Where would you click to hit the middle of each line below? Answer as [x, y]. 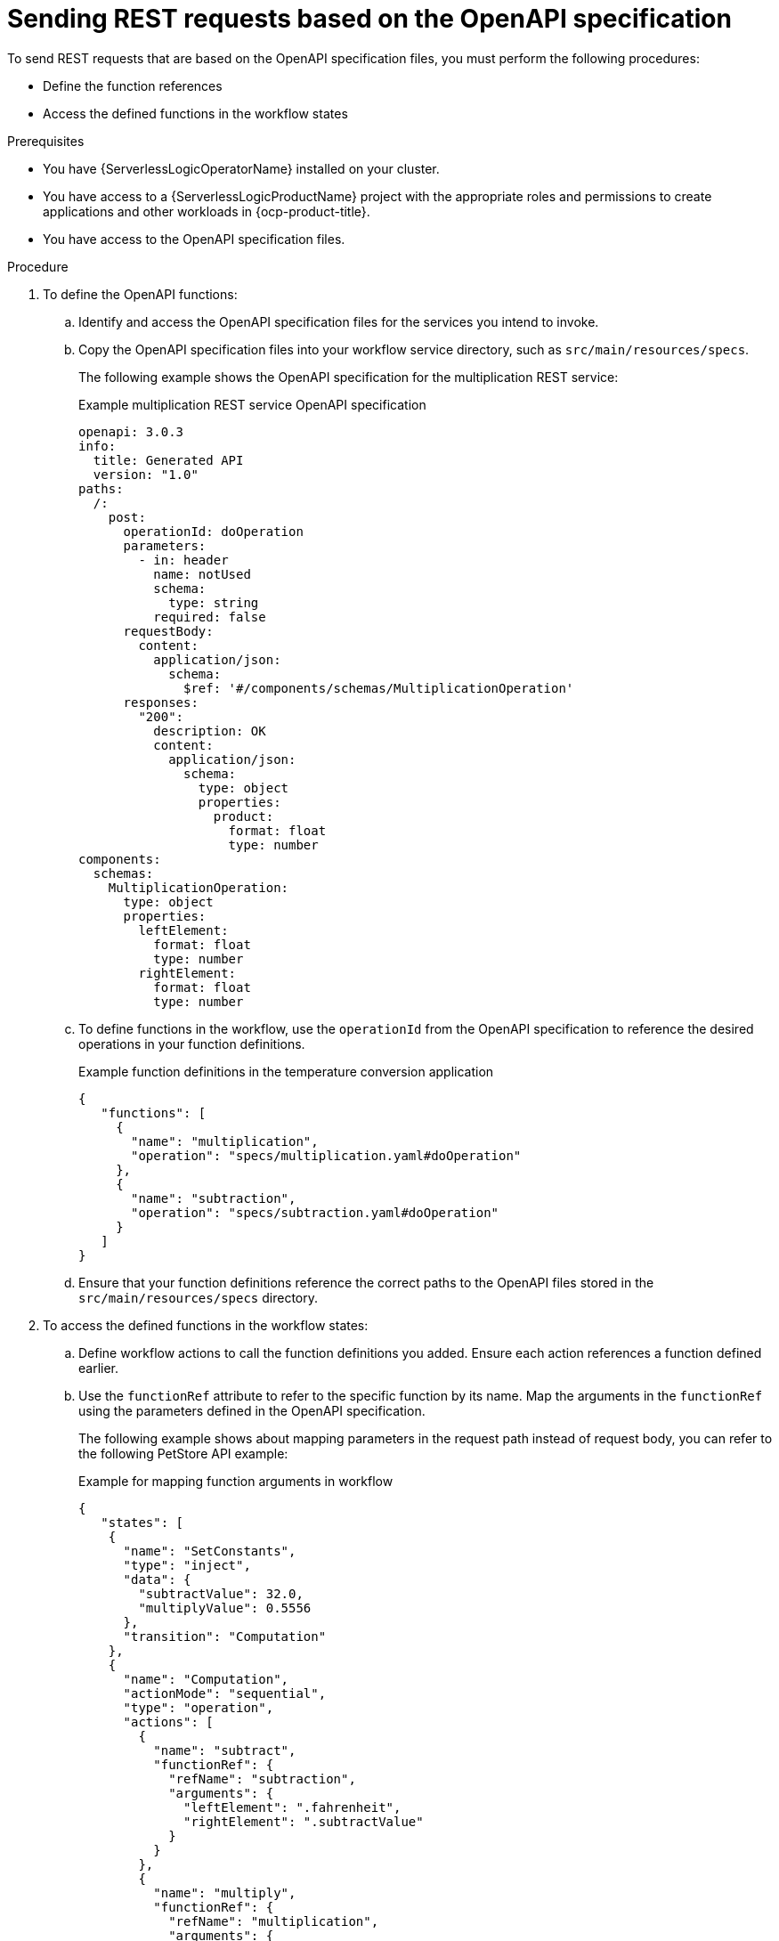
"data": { [157, 1579]
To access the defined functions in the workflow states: [206, 1325]
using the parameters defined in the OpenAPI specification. [252, 1410]
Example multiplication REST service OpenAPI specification [252, 404]
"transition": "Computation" [225, 1636]
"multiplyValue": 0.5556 [225, 1608]
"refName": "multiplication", [274, 1921]
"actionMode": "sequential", [225, 1693]
